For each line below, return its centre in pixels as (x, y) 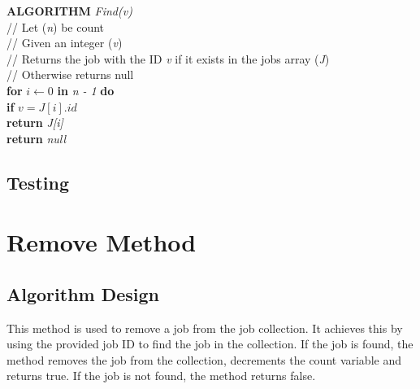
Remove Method (102, 242)
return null (37, 138)
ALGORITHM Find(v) (69, 11)
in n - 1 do (86, 90)
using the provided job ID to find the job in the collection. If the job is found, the (210, 344)
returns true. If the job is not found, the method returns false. (161, 376)
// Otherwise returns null (70, 74)
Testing (38, 182)
